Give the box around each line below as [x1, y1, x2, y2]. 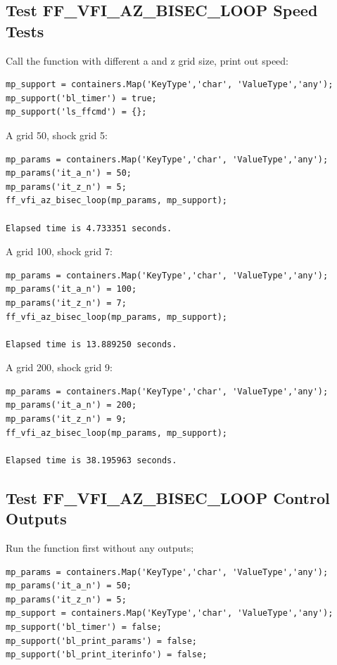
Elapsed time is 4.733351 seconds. [6, 223, 172, 233]
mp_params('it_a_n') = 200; [6, 400, 137, 411]
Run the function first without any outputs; [6, 541, 194, 555]
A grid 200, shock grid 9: [6, 360, 113, 375]
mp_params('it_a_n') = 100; [6, 284, 137, 295]
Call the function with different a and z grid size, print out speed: [6, 53, 289, 67]
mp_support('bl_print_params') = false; [6, 635, 198, 646]
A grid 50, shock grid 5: [6, 127, 108, 142]
